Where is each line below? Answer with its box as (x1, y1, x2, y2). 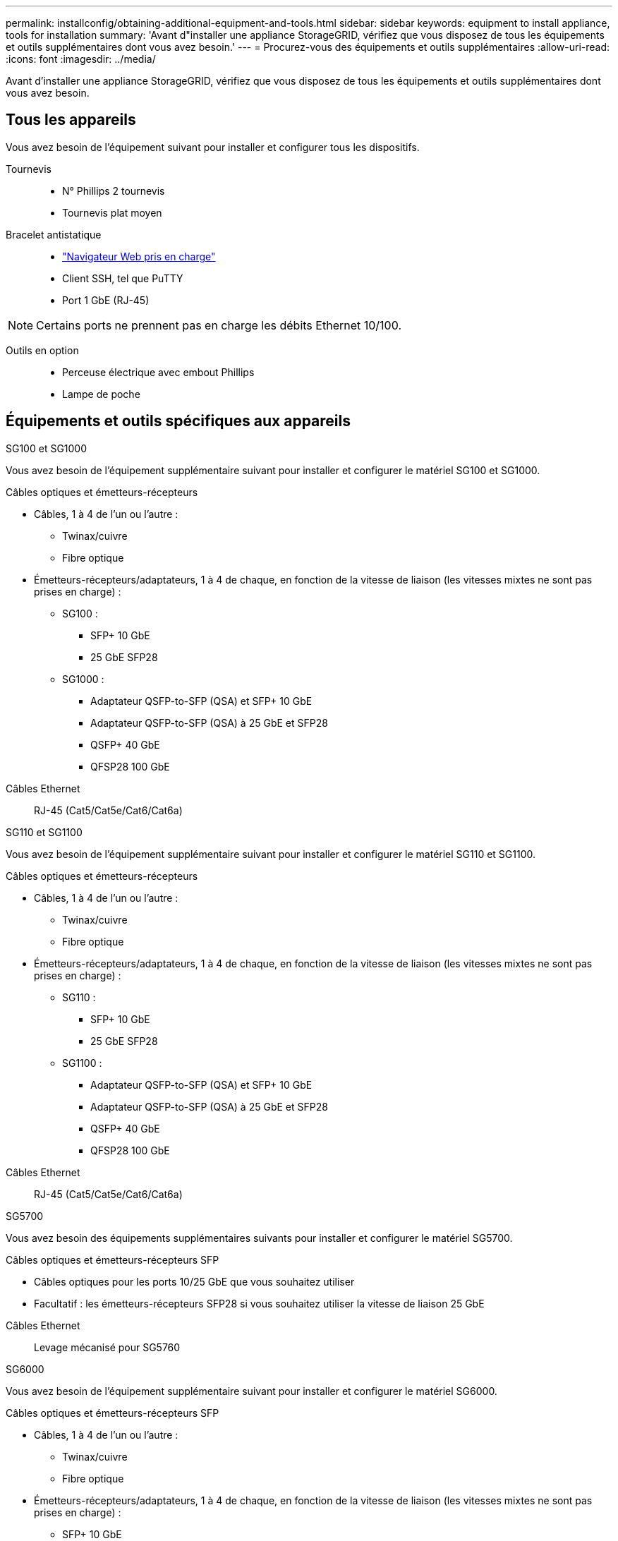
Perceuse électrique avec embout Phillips (62, 365, 255, 378)
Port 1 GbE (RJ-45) (62, 294, 150, 306)
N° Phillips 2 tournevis (62, 184, 165, 197)
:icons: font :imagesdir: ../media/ (6, 53, 156, 65)
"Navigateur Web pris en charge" (62, 250, 216, 262)
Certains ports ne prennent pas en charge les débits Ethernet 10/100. (36, 318, 402, 332)
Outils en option (6, 344, 79, 356)
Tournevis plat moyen (62, 206, 162, 219)
